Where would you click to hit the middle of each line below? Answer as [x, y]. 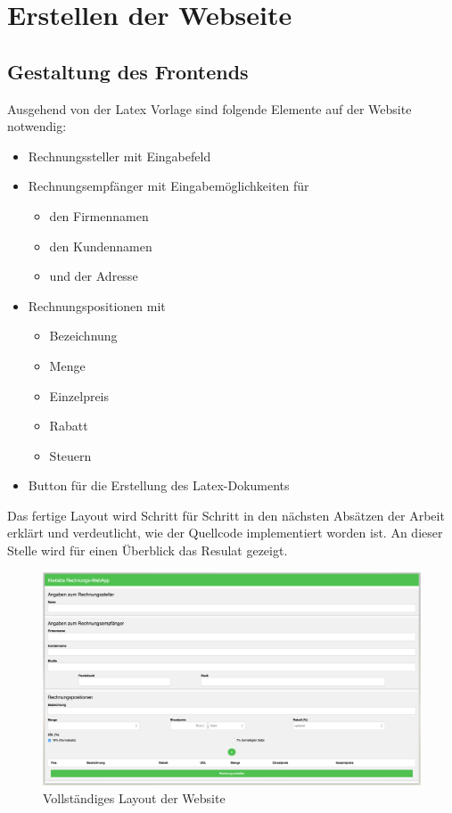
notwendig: [37, 126]
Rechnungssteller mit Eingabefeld [119, 156]
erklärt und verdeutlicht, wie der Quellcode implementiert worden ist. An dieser [225, 533]
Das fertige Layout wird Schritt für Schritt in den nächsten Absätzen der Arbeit [226, 515]
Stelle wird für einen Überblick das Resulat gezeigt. [148, 550]
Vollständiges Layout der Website [134, 798]
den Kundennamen [101, 246]
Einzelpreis [79, 395]
